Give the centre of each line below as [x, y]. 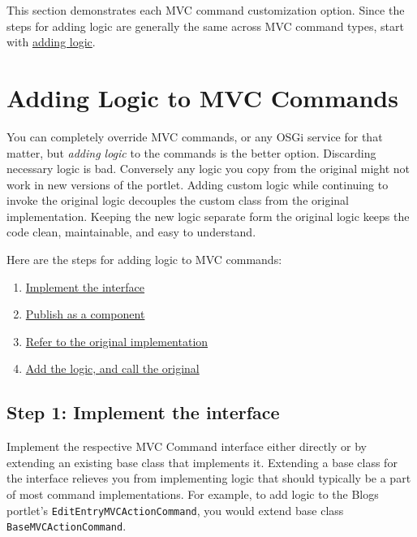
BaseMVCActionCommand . [67, 526]
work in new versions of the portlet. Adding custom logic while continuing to [198, 184]
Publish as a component [85, 314]
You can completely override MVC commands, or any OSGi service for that [195, 136]
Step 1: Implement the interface [143, 412]
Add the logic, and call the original [112, 368]
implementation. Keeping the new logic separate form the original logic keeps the [208, 216]
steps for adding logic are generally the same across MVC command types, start [205, 26]
